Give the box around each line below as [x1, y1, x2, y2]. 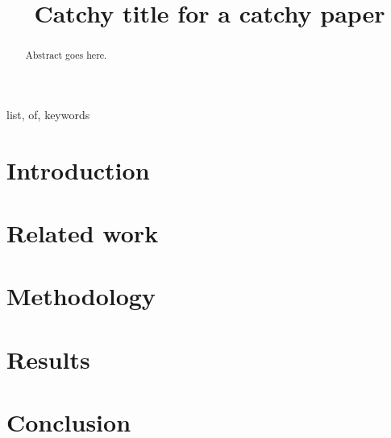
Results [6, 342, 90, 375]
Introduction [6, 153, 150, 186]
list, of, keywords [6, 105, 90, 122]
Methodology [6, 279, 156, 312]
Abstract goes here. [25, 48, 107, 62]
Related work [6, 216, 159, 249]
